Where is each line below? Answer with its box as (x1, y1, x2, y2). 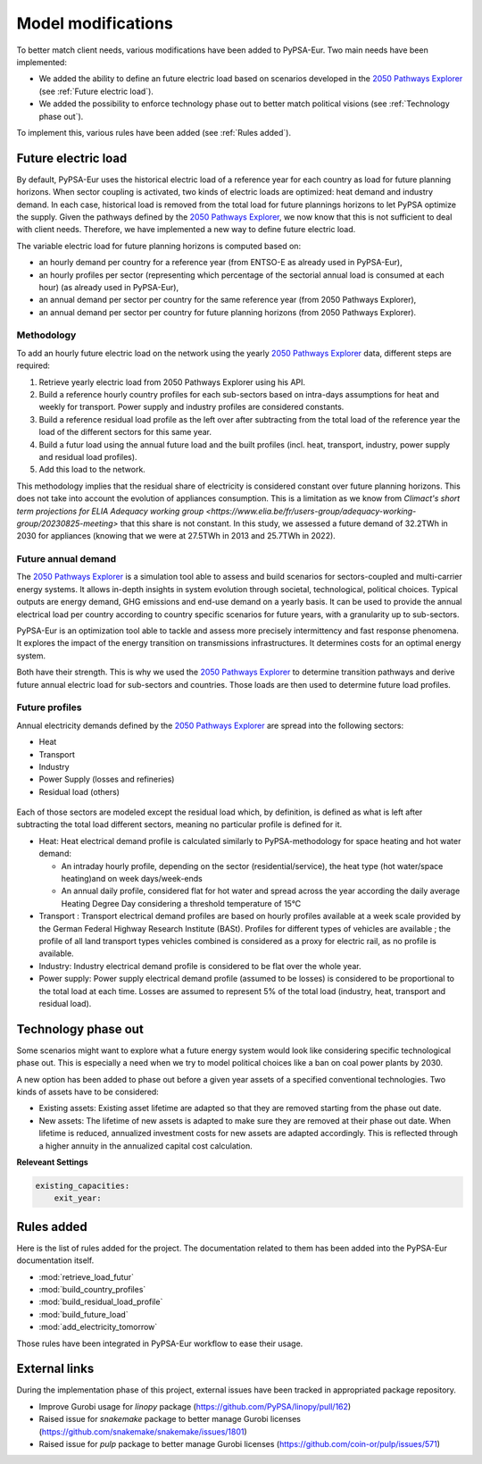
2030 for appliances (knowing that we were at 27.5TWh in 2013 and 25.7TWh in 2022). (16, 531, 337, 541)
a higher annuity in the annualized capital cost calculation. (38, 1140, 253, 1151)
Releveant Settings (16, 1157, 88, 1167)
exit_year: (54, 1193, 102, 1203)
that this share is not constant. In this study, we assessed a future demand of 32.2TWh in (120, 518, 448, 529)
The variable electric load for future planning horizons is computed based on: (16, 240, 302, 251)
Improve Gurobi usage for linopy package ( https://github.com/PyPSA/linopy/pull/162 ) (38, 1401, 352, 1411)
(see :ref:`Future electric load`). (38, 86, 154, 96)
